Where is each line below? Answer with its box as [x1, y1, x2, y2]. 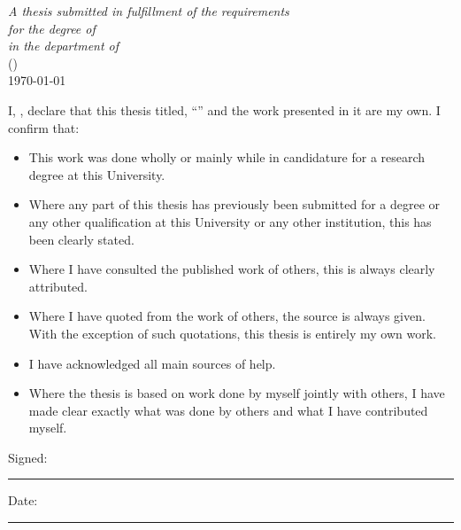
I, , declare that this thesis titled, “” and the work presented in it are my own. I [8, 100, 441, 119]
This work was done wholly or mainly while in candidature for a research [28, 148, 426, 167]
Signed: [8, 448, 48, 466]
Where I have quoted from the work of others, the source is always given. [28, 307, 426, 325]
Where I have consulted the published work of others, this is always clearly [28, 260, 435, 278]
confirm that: [8, 118, 80, 136]
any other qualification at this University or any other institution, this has [28, 212, 432, 230]
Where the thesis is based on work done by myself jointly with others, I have [28, 384, 445, 402]
